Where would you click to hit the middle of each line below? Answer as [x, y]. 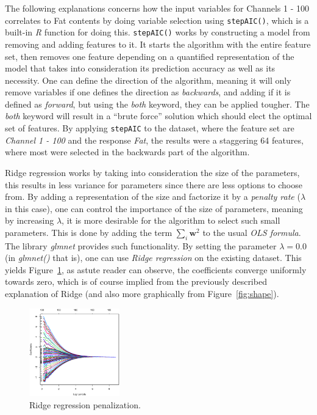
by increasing [30, 220]
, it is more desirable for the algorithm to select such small [171, 220]
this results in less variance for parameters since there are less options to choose [154, 184]
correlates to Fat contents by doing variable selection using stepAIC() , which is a [157, 20]
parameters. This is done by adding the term [89, 232]
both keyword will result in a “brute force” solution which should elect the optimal [158, 116]
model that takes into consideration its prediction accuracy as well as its [140, 68]
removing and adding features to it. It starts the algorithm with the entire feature [158, 44]
